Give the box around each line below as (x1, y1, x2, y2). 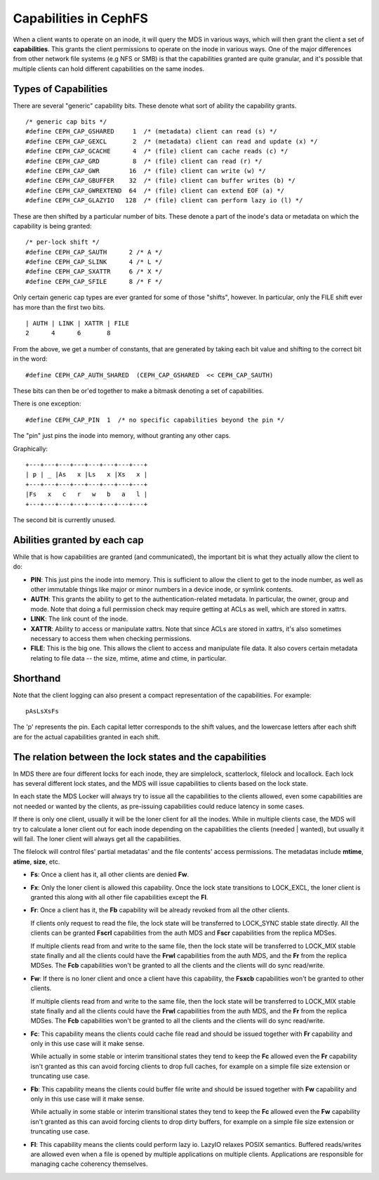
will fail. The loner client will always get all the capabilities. (13, 835, 182, 843)
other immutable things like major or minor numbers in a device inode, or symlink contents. (30, 585, 293, 593)
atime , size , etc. (13, 857, 60, 866)
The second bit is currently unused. (13, 515, 116, 524)
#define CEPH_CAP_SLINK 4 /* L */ (25, 258, 163, 266)
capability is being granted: (13, 221, 92, 230)
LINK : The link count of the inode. (30, 615, 128, 623)
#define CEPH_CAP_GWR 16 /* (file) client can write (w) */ (25, 167, 266, 175)
